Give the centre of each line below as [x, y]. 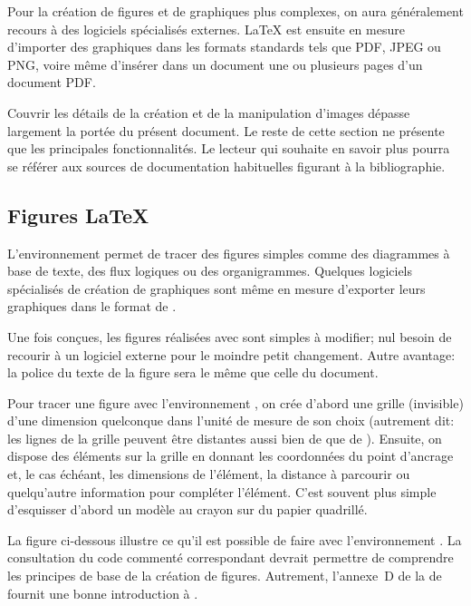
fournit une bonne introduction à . [103, 593]
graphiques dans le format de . [92, 306]
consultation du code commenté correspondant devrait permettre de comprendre [231, 557]
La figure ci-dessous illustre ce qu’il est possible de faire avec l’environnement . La [235, 539]
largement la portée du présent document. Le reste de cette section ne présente [226, 130]
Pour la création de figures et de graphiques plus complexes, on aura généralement [235, 11]
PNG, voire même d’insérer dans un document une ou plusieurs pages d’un [215, 64]
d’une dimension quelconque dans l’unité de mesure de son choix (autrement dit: [231, 420]
